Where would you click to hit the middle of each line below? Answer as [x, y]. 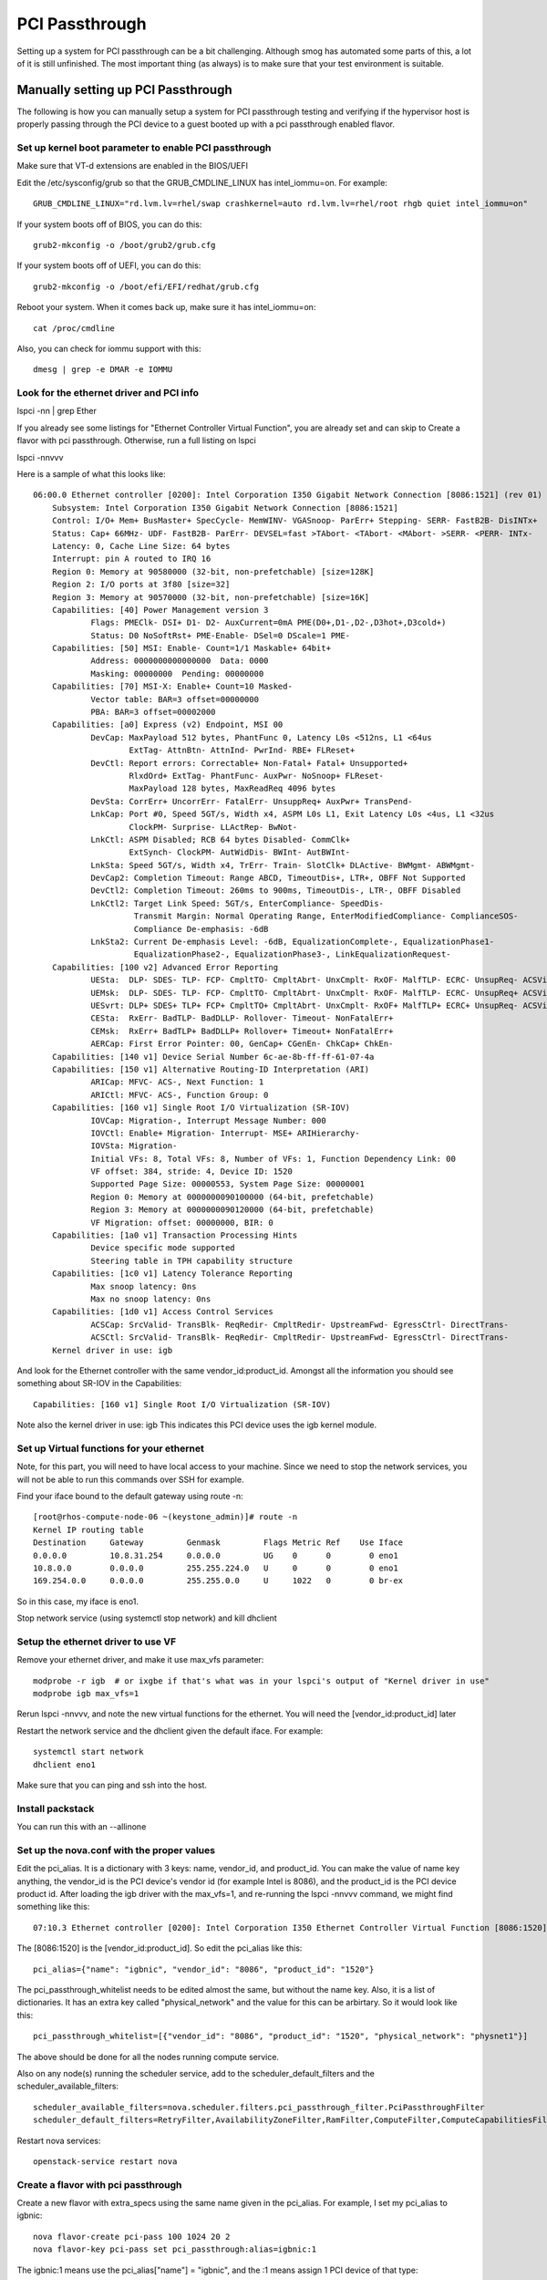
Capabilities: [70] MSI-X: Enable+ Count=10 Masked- [172, 687]
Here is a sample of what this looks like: [91, 473]
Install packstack [56, 1808]
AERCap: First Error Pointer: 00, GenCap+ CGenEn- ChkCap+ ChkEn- [242, 1044]
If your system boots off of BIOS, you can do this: [109, 224]
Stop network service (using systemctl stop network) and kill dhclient [147, 1618]
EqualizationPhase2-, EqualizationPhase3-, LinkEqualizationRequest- [292, 954]
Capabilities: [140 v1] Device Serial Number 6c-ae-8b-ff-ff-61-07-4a [213, 1057]
